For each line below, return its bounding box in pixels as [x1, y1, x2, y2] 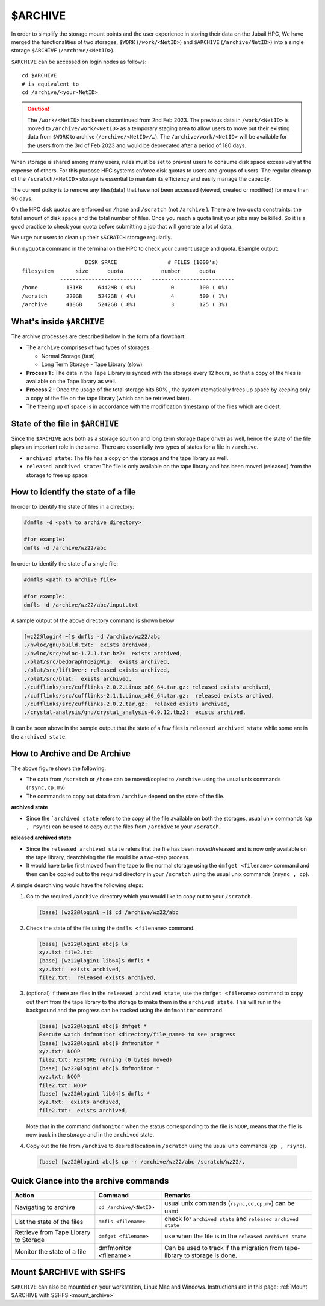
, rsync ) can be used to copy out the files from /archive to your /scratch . [26, 823, 221, 830]
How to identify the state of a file [11, 487, 137, 497]
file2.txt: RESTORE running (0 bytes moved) [39, 1056, 173, 1064]
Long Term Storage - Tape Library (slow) [41, 361, 143, 368]
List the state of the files [14, 1217, 84, 1226]
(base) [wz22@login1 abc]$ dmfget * [39, 1023, 147, 1029]
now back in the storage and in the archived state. [26, 1131, 155, 1138]
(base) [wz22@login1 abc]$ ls [39, 941, 128, 947]
